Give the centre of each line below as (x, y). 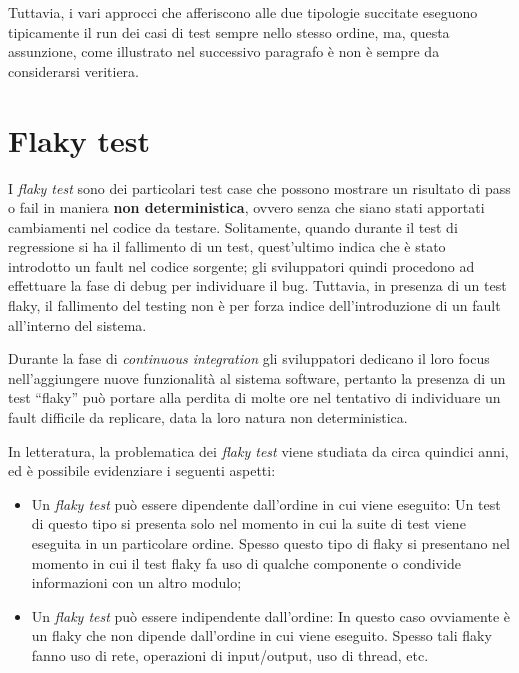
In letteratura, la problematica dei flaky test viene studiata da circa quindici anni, (258, 450)
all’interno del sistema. (77, 324)
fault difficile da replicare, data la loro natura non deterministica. (208, 417)
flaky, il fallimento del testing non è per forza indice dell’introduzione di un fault (254, 305)
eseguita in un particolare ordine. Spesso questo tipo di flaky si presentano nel (270, 543)
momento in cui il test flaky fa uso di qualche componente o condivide (246, 562)
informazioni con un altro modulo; (136, 582)
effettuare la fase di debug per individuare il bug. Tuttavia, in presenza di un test (257, 285)
